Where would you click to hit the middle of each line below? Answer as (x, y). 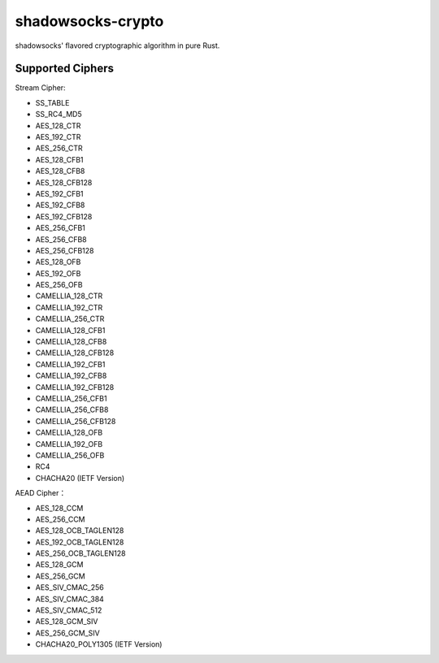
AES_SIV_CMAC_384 (70, 599)
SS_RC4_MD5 (59, 115)
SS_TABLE (52, 102)
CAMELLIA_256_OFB (70, 455)
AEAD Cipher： (41, 493)
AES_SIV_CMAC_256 (70, 587)
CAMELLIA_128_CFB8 (71, 342)
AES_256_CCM (60, 519)
